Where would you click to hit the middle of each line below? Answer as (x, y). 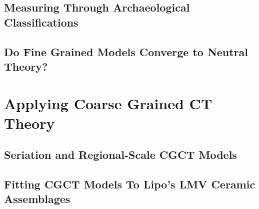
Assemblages (37, 199)
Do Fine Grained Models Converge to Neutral (126, 51)
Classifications (41, 22)
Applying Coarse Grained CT (108, 103)
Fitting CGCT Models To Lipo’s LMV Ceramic (130, 184)
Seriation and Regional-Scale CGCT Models (120, 155)
